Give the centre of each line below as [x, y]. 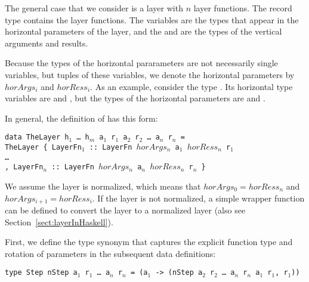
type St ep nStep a [41, 273]
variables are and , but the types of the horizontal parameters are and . [135, 98]
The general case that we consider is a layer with [94, 8]
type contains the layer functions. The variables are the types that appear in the [152, 19]
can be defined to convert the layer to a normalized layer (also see [125, 210]
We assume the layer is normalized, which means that [103, 186]
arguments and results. [47, 43]
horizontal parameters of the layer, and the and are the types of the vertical [143, 31]
